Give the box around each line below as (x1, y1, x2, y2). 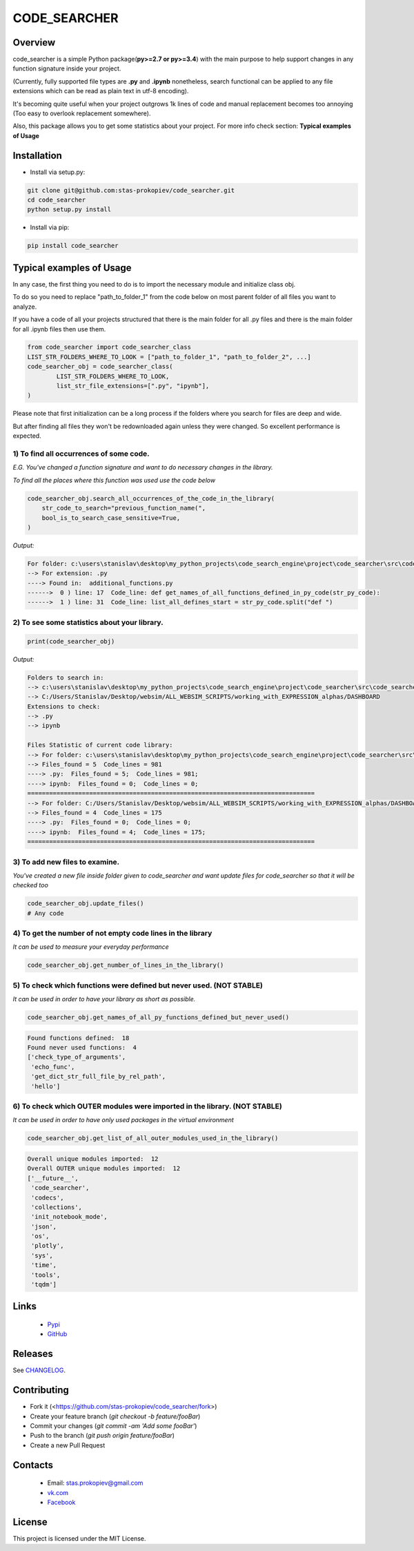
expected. (12, 432, 41, 440)
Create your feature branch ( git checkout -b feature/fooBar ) (30, 1412, 201, 1420)
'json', (31, 1222, 57, 1231)
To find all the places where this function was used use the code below (12, 476, 216, 484)
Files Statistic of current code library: (27, 741, 173, 749)
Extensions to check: (27, 702, 101, 711)
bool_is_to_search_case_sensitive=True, (41, 514, 181, 521)
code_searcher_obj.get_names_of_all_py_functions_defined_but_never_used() (27, 1014, 290, 1021)
